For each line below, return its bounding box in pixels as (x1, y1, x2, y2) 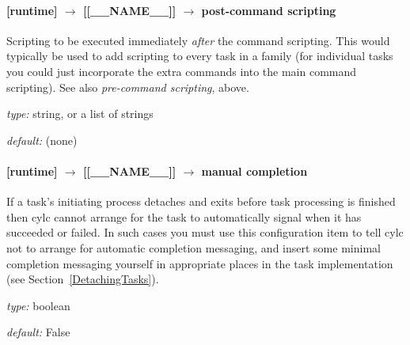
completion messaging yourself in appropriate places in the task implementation (6, 255, 393, 271)
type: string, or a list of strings (6, 105, 154, 122)
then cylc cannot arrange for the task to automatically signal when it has (6, 208, 362, 225)
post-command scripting (201, 2, 336, 18)
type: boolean (6, 297, 70, 313)
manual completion (201, 162, 308, 179)
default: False (6, 324, 70, 340)
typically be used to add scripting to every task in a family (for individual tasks (6, 47, 393, 64)
